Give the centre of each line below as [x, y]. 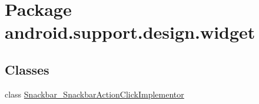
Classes [27, 69]
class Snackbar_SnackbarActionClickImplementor [94, 94]
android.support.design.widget [130, 32]
